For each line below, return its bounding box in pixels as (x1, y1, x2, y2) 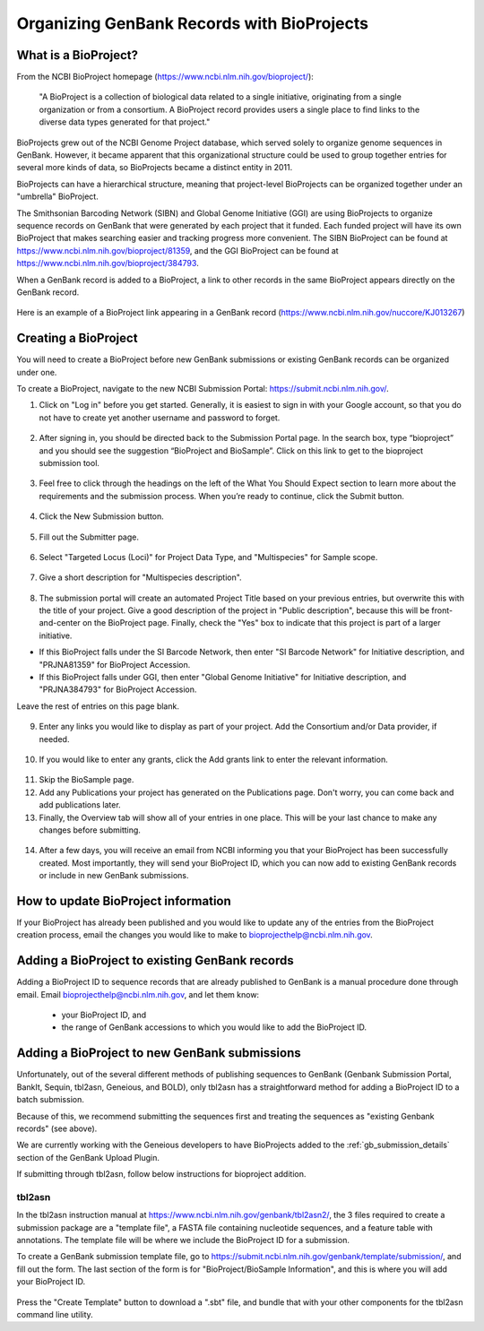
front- (431, 605, 453, 616)
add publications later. (39, 799, 121, 810)
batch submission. (16, 1094, 84, 1105)
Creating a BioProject (16, 331, 138, 346)
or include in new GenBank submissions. (39, 870, 189, 881)
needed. (39, 733, 70, 744)
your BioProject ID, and (61, 1009, 147, 1021)
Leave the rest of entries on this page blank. (16, 700, 179, 712)
